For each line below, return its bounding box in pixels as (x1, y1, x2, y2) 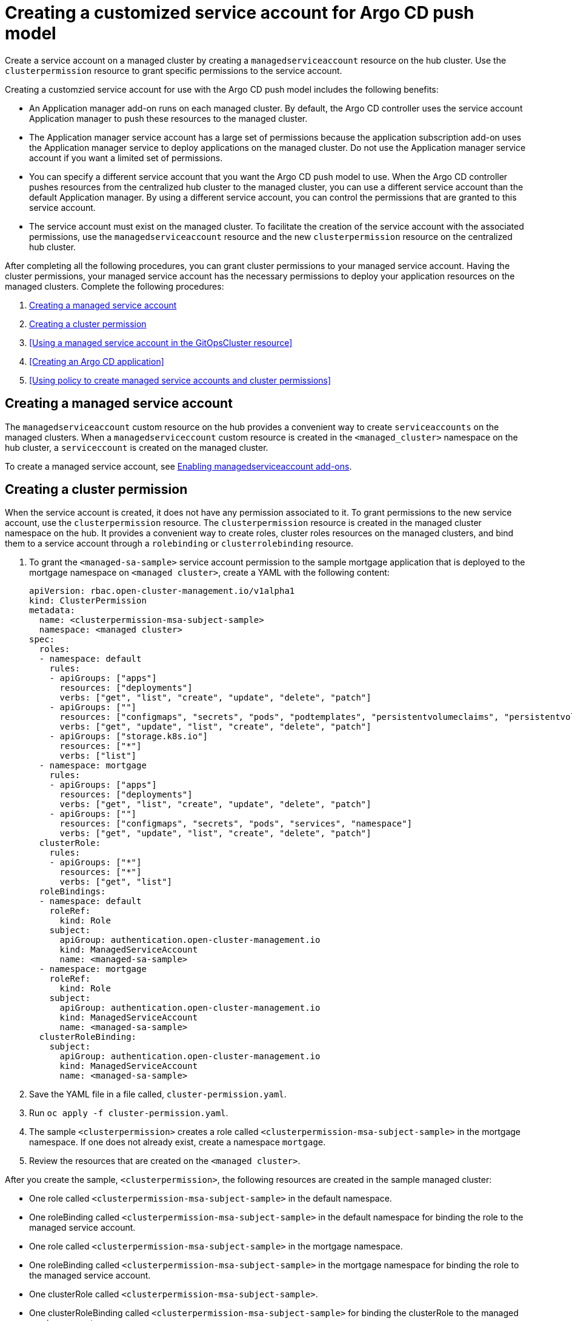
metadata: (29, 605, 75, 616)
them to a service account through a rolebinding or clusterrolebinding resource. (5, 538, 354, 549)
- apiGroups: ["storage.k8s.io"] (49, 731, 208, 742)
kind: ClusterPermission (29, 596, 147, 606)
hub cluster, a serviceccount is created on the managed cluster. (5, 442, 268, 453)
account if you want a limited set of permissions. (29, 152, 223, 163)
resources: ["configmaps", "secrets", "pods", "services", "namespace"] (59, 819, 413, 829)
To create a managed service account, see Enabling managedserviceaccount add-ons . (5, 461, 352, 471)
